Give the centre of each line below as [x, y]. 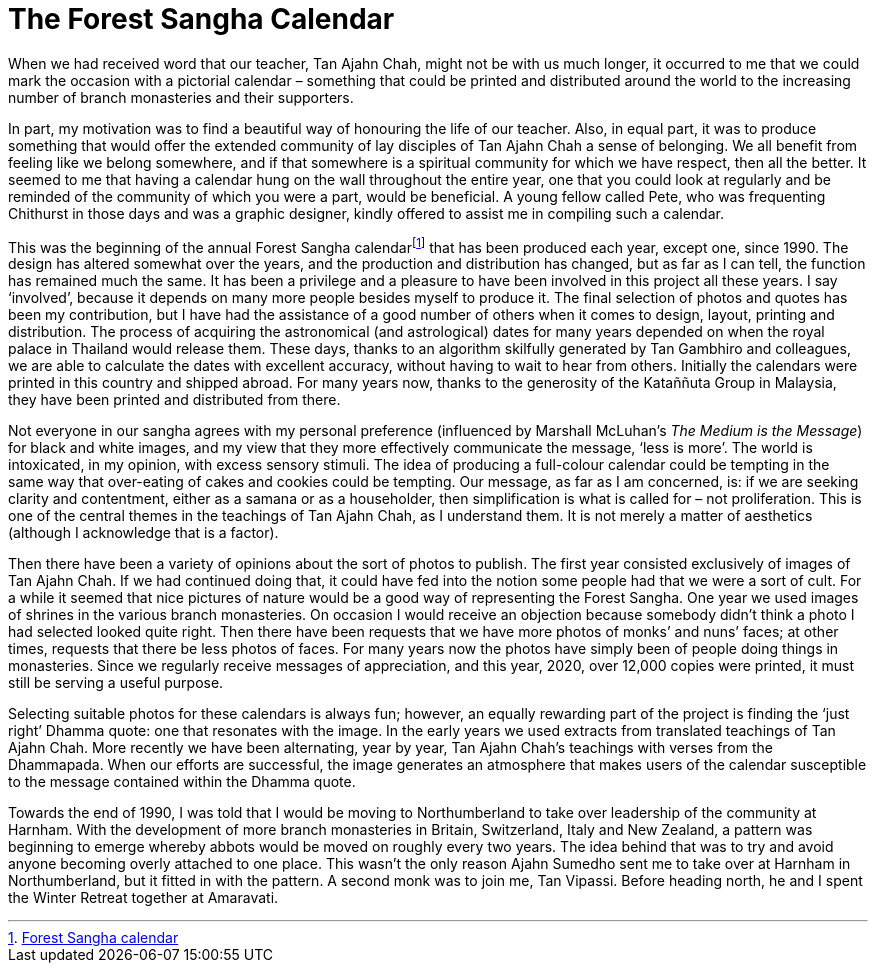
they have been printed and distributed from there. [174, 400]
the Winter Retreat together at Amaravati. [143, 898]
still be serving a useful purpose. [116, 683]
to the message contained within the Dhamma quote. [182, 782]
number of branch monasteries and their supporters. [181, 97]
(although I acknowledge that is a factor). [143, 533]
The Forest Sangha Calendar [201, 19]
